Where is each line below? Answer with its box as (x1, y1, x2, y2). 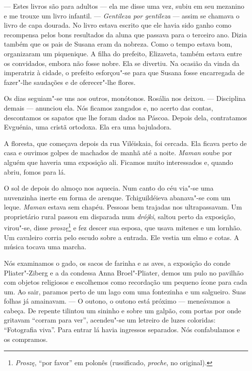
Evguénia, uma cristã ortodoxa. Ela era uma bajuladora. (4, 122, 172, 132)
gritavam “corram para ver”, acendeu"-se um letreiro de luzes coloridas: (4, 315, 216, 325)
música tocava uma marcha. (4, 242, 87, 252)
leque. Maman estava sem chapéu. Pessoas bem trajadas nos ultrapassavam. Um (4, 202, 242, 212)
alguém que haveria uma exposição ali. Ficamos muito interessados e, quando (4, 157, 233, 167)
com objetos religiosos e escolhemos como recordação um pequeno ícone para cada (4, 277, 248, 287)
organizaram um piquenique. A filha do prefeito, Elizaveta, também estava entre (4, 48, 242, 58)
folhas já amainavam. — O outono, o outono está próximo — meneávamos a (4, 296, 230, 306)
